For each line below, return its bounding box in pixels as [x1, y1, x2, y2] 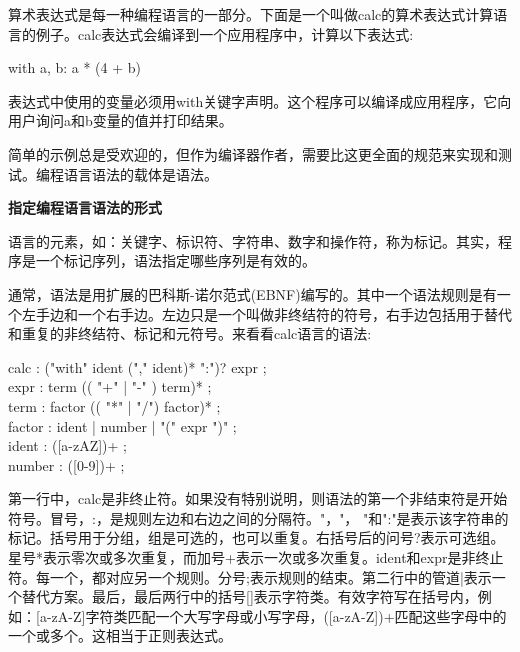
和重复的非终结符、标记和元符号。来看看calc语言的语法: [8, 323, 372, 344]
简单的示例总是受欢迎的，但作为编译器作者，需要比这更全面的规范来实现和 [8, 143, 498, 164]
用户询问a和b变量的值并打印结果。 [8, 110, 233, 131]
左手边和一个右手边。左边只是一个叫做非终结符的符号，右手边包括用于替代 [21, 303, 512, 324]
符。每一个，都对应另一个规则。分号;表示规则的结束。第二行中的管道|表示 [8, 566, 492, 587]
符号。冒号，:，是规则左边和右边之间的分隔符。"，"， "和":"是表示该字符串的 [8, 507, 509, 528]
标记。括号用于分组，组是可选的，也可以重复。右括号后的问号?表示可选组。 [8, 527, 505, 548]
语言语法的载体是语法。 [63, 163, 218, 184]
